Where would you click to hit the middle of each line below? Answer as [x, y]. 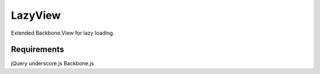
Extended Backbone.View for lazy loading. [63, 33]
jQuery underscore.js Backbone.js [52, 63]
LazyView [36, 15]
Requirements [38, 50]
